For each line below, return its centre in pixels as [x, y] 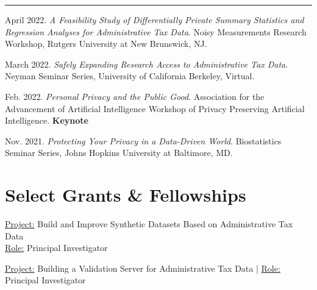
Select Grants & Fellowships [126, 195]
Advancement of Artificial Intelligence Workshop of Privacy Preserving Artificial [155, 108]
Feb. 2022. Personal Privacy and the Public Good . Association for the [135, 96]
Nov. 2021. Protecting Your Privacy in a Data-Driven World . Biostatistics [143, 140]
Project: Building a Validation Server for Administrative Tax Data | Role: [143, 268]
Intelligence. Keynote [47, 120]
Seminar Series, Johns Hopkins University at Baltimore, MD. [119, 153]
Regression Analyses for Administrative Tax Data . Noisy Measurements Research [156, 31]
